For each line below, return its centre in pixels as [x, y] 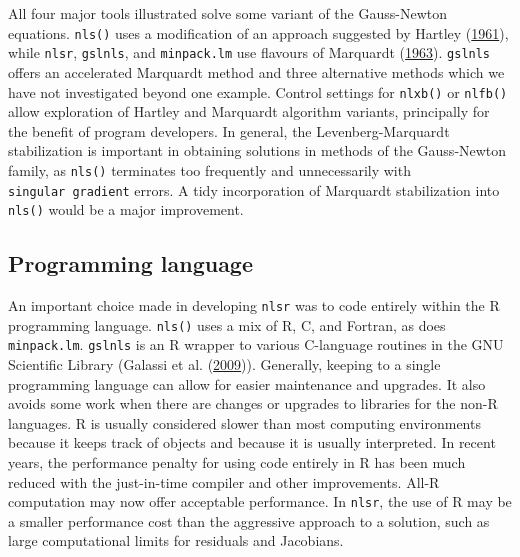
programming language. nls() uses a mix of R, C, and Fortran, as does [227, 324]
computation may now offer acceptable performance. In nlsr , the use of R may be [260, 501]
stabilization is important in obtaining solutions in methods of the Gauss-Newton [257, 150]
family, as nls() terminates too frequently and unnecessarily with [209, 169]
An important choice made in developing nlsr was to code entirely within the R [254, 305]
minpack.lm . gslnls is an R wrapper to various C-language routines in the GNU [256, 344]
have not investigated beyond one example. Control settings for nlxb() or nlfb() [258, 91]
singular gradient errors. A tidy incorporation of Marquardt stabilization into [254, 189]
